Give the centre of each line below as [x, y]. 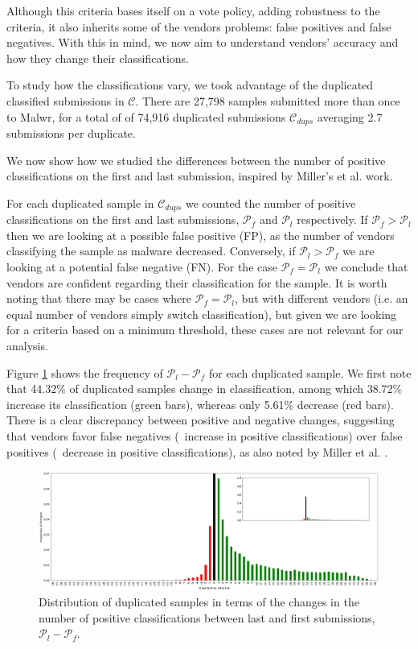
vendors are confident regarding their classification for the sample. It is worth [197, 282]
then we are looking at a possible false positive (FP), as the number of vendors [201, 235]
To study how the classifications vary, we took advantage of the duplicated [190, 85]
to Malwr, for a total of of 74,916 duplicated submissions [146, 116]
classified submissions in [66, 100]
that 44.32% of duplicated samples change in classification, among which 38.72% [205, 389]
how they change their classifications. [98, 58]
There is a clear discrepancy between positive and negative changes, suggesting [201, 420]
